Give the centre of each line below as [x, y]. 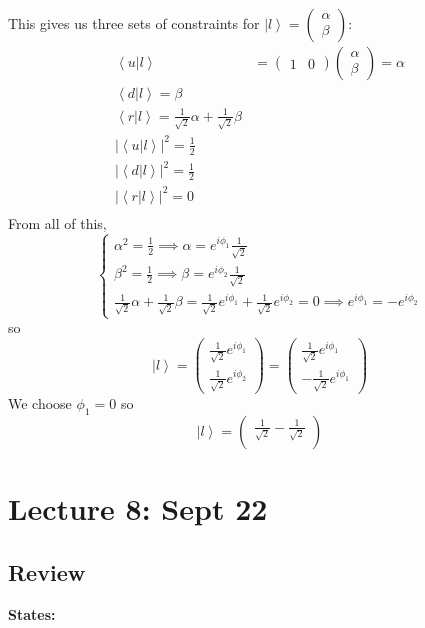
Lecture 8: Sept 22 [138, 508]
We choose [40, 403]
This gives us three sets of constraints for [134, 23]
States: [32, 613]
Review [47, 571]
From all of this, [57, 222]
